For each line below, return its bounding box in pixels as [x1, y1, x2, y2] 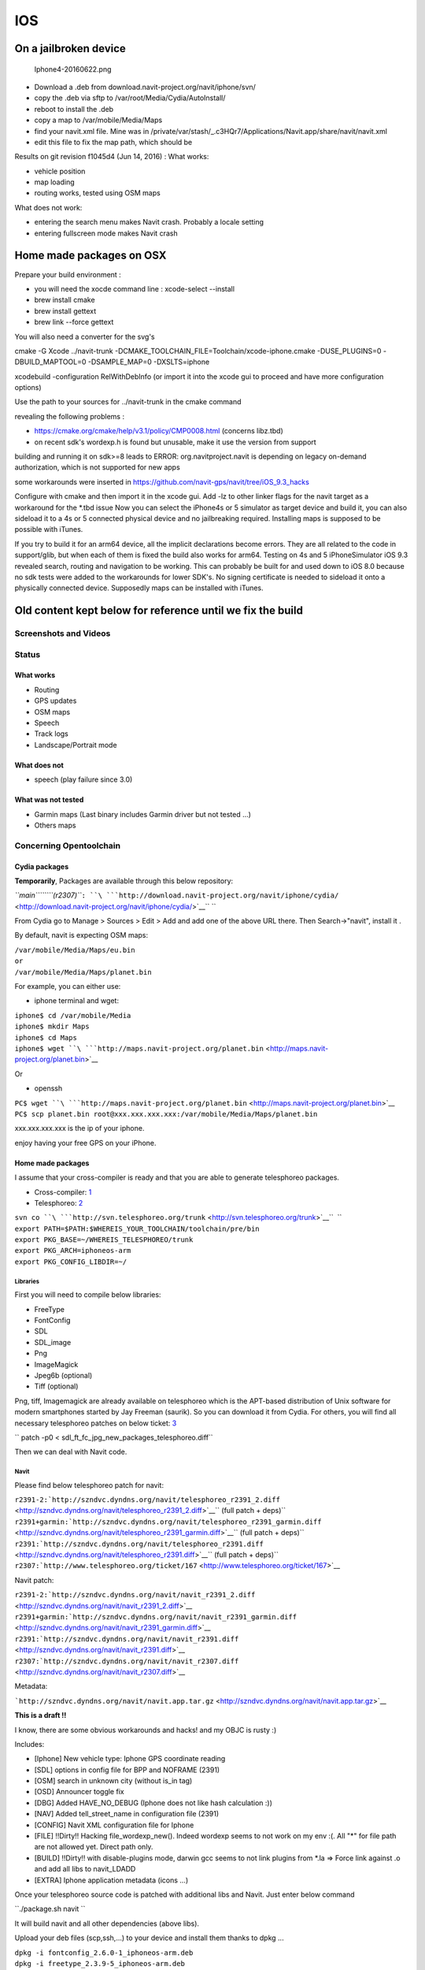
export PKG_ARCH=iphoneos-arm [14, 1246, 131, 1255]
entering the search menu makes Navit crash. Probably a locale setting [34, 217, 264, 227]
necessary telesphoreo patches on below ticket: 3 [14, 1418, 177, 1428]
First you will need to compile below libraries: [14, 1290, 161, 1299]
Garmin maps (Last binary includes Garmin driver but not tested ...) [34, 809, 252, 819]
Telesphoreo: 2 [34, 1198, 83, 1207]
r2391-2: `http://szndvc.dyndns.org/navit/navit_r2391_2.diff [14, 1590, 256, 1600]
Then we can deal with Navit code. [14, 1447, 128, 1457]
